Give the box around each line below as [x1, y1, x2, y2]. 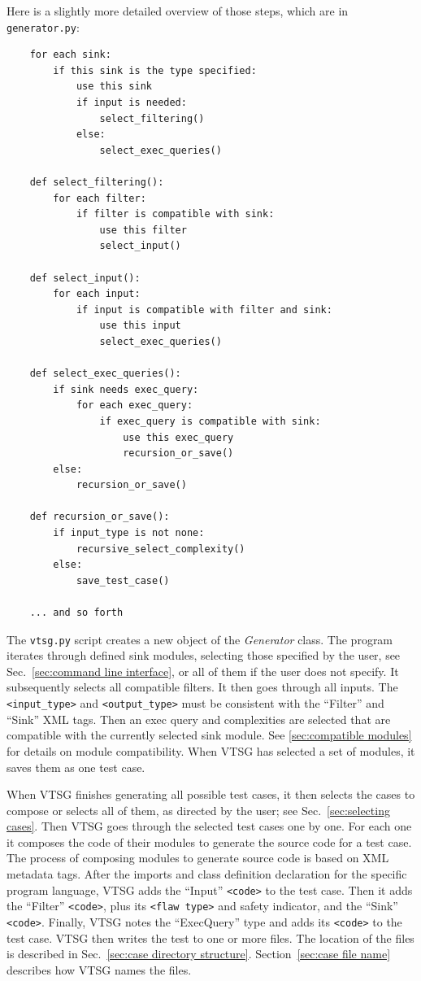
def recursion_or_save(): [29, 511, 170, 523]
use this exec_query [123, 431, 234, 443]
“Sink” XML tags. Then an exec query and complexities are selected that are [7, 710, 391, 727]
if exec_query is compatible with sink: [99, 415, 321, 427]
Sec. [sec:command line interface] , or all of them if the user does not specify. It [7, 662, 399, 679]
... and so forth [29, 607, 124, 619]
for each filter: [53, 192, 146, 204]
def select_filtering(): [29, 177, 164, 188]
